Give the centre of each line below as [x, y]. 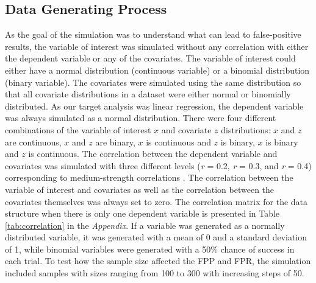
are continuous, [33, 141]
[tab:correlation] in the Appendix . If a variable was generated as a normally [145, 225]
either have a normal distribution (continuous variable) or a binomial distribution [157, 70]
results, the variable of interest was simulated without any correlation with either [157, 46]
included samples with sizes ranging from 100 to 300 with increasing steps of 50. [155, 273]
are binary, [115, 141]
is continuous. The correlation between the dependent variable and [153, 154]
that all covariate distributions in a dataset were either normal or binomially [148, 94]
